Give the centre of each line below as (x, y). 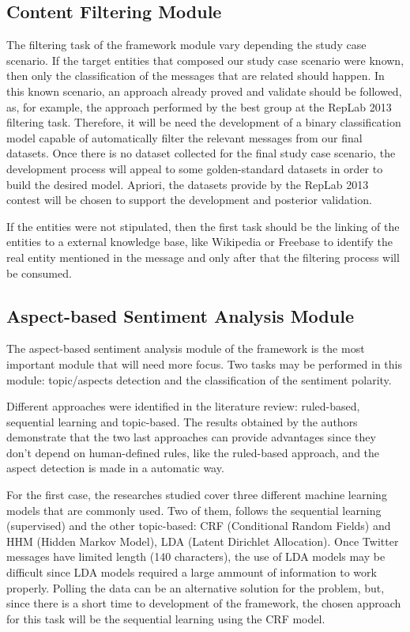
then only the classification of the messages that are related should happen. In (196, 76)
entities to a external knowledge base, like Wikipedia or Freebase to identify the (199, 242)
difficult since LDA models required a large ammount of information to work (192, 572)
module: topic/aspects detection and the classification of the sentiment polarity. (199, 379)
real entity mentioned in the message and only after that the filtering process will (203, 257)
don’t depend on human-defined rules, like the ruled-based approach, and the (193, 452)
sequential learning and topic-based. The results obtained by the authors (182, 421)
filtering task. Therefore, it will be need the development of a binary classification (204, 122)
